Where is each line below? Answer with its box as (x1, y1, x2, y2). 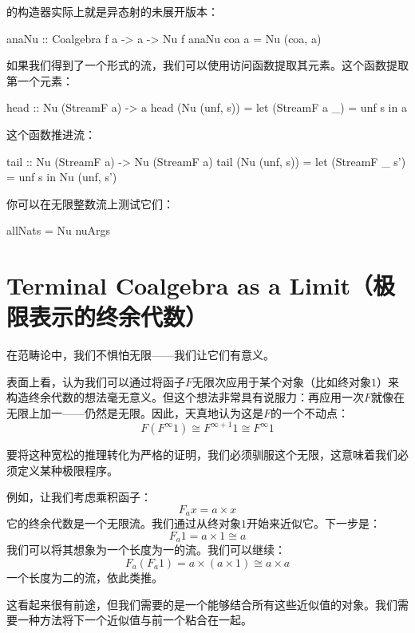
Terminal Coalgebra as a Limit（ (6, 269, 373, 302)
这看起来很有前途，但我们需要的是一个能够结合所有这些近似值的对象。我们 (6, 595, 397, 612)
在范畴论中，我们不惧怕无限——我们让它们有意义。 (6, 346, 275, 363)
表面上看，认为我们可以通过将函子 (6, 373, 185, 390)
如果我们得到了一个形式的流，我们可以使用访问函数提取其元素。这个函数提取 (6, 57, 409, 73)
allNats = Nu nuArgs (6, 222, 111, 239)
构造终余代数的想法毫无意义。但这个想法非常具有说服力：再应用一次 (6, 389, 364, 406)
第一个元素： (6, 72, 73, 89)
